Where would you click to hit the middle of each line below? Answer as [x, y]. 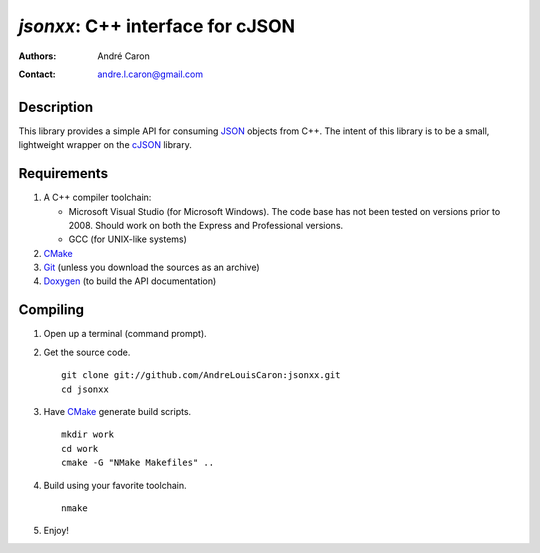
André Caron [123, 56]
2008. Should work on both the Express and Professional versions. [206, 225]
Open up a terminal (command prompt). [125, 334]
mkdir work [88, 434]
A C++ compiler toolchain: [97, 197]
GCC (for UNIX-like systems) [127, 239]
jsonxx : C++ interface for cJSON [156, 26]
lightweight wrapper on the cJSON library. [105, 145]
